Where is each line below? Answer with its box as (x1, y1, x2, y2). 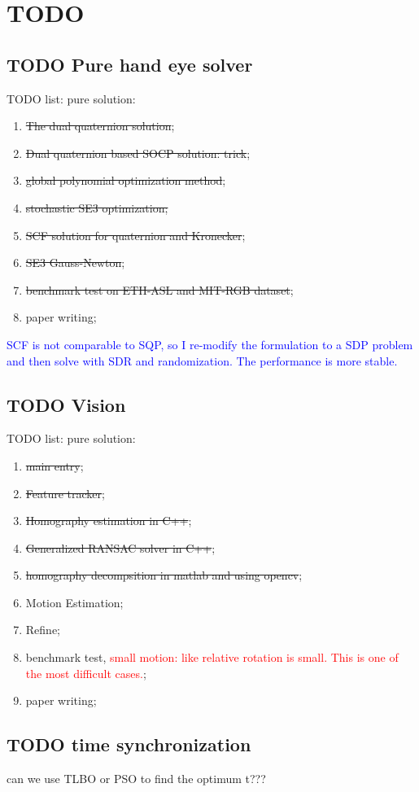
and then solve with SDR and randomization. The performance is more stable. (7, 352, 398, 369)
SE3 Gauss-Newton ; (25, 254, 125, 271)
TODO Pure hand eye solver (7, 51, 253, 77)
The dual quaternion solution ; (25, 117, 175, 134)
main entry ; (25, 457, 84, 474)
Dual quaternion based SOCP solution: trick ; (25, 144, 251, 161)
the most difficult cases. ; (25, 664, 146, 681)
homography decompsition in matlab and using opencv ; (25, 567, 303, 584)
